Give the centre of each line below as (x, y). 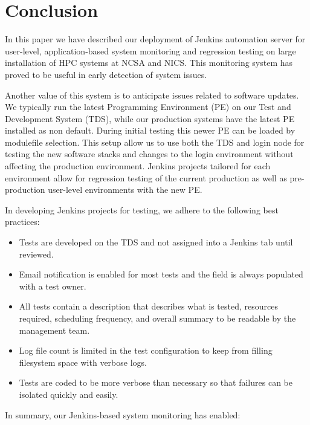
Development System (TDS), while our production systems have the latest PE (150, 118)
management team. (54, 330)
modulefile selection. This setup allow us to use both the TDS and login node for (155, 142)
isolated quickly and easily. (69, 394)
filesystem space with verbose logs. (83, 362)
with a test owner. (53, 286)
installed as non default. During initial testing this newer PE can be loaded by (150, 130)
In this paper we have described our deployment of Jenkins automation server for (155, 39)
